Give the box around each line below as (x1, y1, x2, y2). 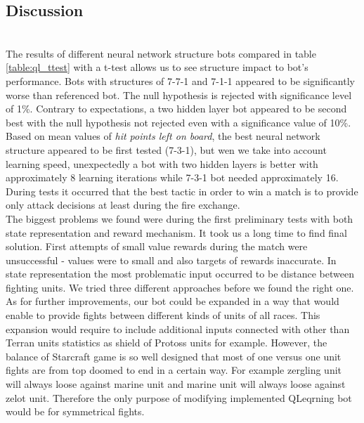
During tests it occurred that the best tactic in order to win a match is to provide (6, 183, 358, 198)
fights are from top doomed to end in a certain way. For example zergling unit (6, 363, 342, 377)
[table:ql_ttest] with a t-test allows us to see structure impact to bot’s (6, 60, 308, 74)
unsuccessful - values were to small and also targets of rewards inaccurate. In (6, 252, 337, 267)
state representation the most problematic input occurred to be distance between (6, 266, 354, 281)
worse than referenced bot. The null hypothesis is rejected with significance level (6, 87, 352, 102)
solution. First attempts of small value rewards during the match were (6, 239, 308, 254)
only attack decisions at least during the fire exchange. (6, 197, 240, 212)
